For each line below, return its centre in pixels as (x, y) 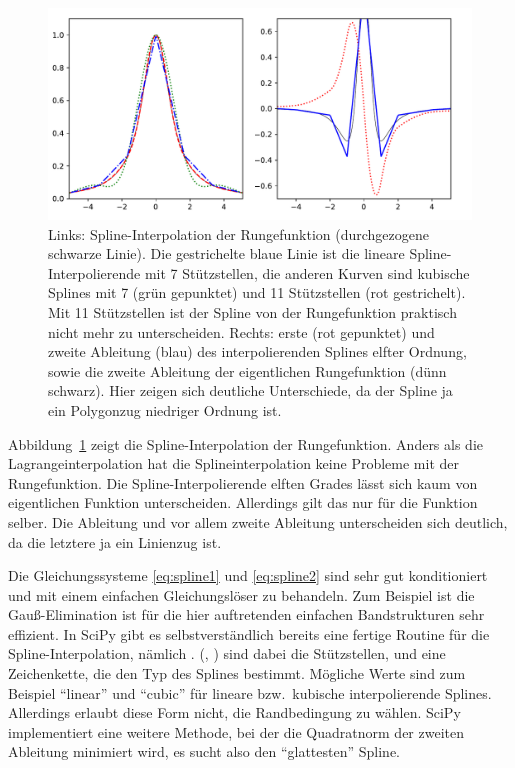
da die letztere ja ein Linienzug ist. (115, 541)
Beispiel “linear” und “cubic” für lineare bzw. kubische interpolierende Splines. (250, 692)
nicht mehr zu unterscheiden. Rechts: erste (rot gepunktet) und (241, 331)
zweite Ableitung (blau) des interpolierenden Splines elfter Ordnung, (257, 351)
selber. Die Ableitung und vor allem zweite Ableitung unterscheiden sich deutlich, (258, 521)
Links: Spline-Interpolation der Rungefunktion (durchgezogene (238, 233)
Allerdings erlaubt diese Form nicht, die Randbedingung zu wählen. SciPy (234, 712)
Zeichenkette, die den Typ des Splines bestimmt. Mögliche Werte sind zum (237, 673)
